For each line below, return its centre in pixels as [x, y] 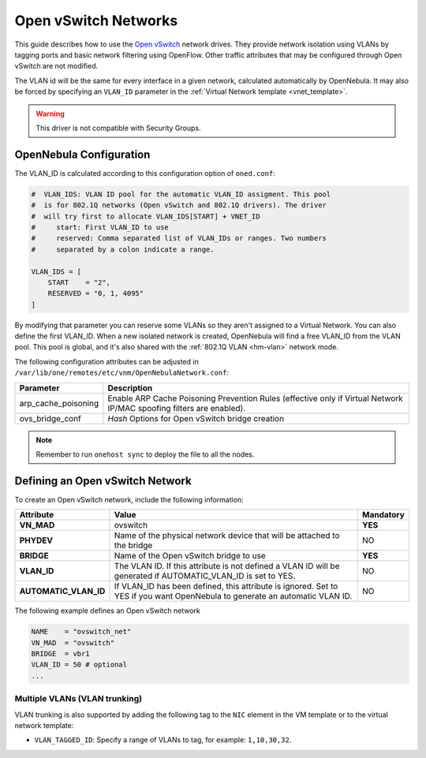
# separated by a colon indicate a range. [123, 249]
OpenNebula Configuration [82, 154]
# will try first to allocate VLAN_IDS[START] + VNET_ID [146, 216]
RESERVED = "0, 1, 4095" [96, 293]
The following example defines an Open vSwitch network [107, 611]
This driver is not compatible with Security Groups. [118, 128]
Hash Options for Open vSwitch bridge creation [196, 418]
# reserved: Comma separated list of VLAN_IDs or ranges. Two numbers [179, 238]
